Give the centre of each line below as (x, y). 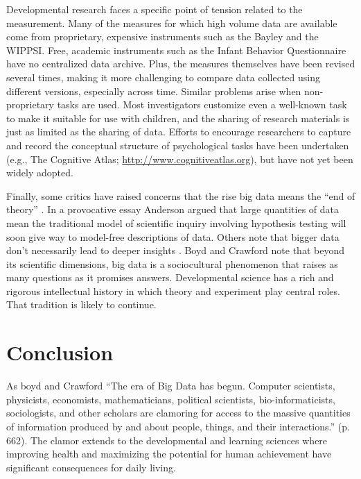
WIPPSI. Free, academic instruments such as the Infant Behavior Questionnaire (176, 50)
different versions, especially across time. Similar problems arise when (154, 91)
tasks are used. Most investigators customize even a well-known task (202, 104)
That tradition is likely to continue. (81, 304)
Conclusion (60, 352)
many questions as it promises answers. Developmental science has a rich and (170, 277)
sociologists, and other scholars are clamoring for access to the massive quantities (178, 413)
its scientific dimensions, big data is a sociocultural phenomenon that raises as (172, 263)
